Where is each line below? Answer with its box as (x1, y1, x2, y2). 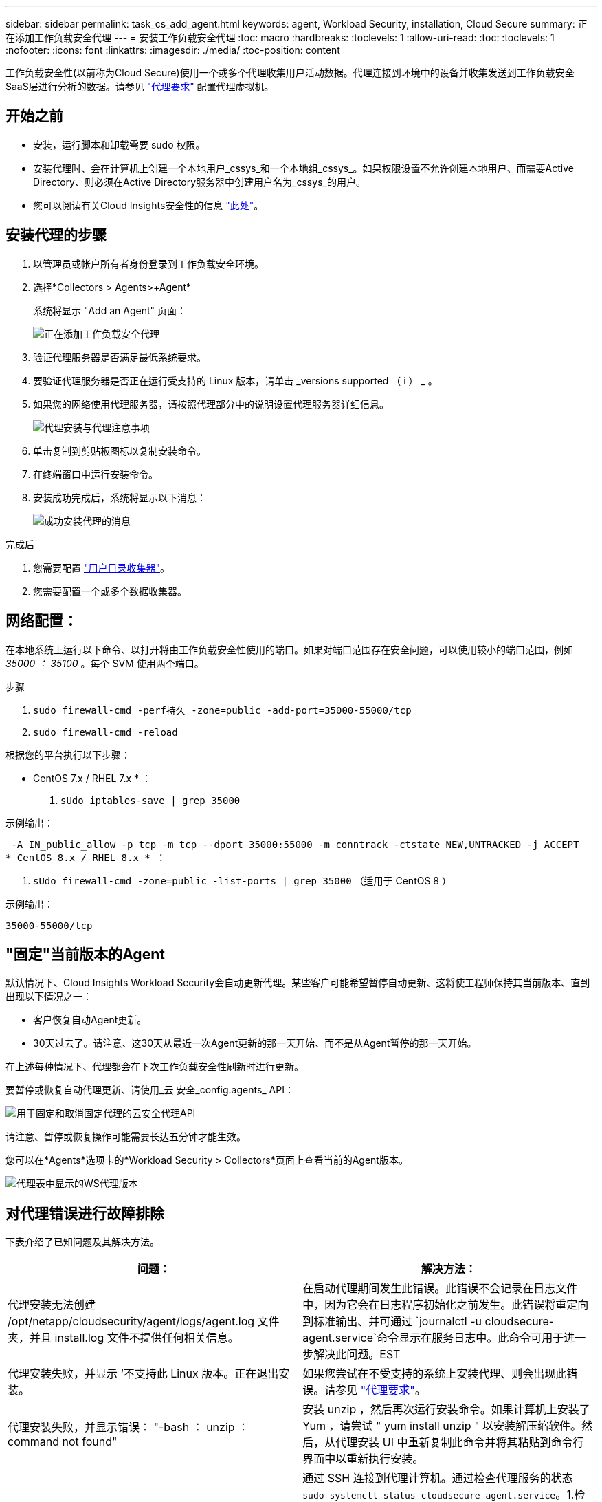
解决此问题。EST (313, 1347, 401, 1362)
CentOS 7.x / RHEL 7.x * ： (33, 772, 152, 784)
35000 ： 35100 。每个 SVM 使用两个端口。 (5, 657, 204, 669)
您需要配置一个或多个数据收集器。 (33, 585, 187, 597)
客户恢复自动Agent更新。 (33, 1014, 147, 1026)
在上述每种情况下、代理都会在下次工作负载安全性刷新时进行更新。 (5, 1060, 304, 1073)
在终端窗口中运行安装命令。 (33, 468, 158, 480)
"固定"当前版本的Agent (5, 945, 165, 963)
